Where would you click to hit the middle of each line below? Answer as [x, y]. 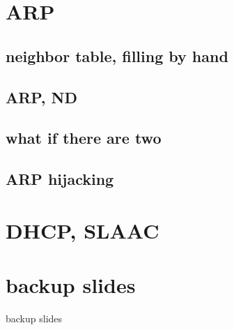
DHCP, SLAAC [83, 230]
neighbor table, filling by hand [117, 55]
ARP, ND [42, 97]
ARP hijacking [60, 179]
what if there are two [84, 138]
